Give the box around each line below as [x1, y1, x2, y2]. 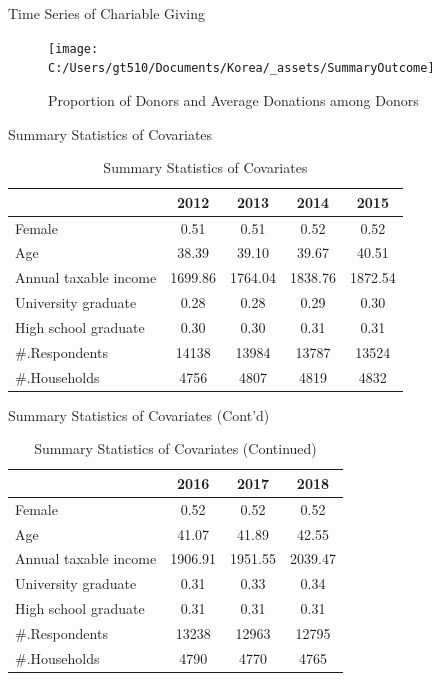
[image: [48, 41, 99, 56]
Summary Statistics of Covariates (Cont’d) [8, 404, 270, 425]
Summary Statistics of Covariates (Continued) [34, 438, 317, 459]
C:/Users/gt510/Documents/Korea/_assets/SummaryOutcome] [48, 61, 435, 76]
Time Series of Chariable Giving [8, 3, 206, 23]
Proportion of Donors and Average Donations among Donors [48, 89, 419, 110]
